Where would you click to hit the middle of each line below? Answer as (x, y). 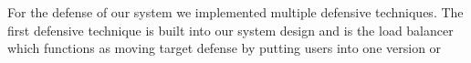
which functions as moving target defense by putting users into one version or (225, 48)
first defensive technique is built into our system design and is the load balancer (230, 30)
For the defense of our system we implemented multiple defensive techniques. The (235, 12)
